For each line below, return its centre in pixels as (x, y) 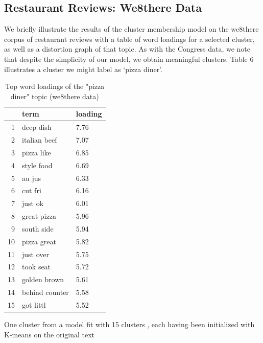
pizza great (39, 241)
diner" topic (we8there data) (55, 96)
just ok (33, 203)
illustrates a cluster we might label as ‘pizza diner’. (83, 69)
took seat (37, 267)
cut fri (32, 190)
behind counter (45, 292)
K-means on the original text (50, 334)
